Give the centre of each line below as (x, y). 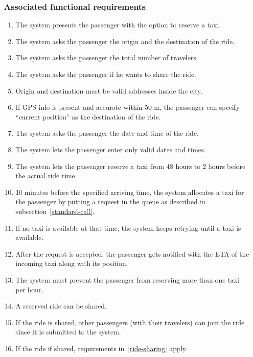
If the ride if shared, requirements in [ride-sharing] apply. (101, 348)
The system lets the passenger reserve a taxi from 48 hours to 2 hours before (130, 166)
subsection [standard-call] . (55, 211)
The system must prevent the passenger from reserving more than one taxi (127, 279)
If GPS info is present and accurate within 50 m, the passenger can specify (127, 107)
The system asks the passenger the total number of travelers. (107, 58)
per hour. (29, 289)
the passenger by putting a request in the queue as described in (111, 202)
